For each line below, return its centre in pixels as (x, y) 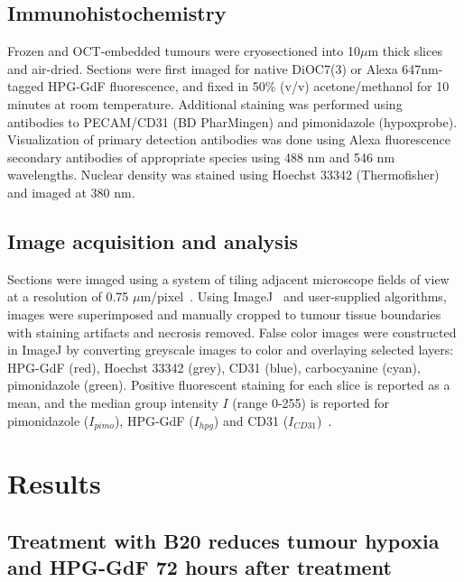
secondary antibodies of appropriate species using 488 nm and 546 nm (201, 157)
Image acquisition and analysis (153, 240)
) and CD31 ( (251, 420)
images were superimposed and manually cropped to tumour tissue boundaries (224, 314)
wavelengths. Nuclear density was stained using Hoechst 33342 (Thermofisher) (223, 175)
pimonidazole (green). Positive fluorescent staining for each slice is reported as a (229, 385)
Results (54, 483)
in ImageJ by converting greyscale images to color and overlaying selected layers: (231, 350)
